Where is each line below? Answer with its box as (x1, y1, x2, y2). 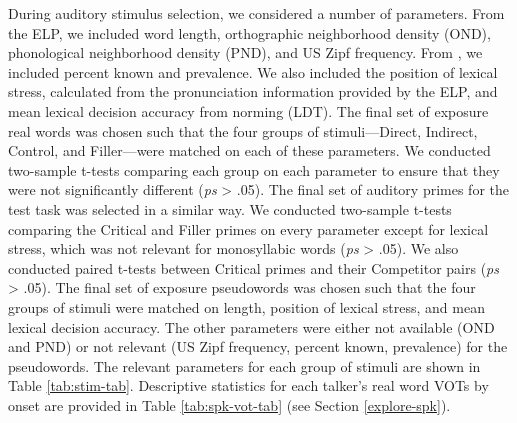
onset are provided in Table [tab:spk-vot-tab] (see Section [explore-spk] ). (8, 394, 451, 415)
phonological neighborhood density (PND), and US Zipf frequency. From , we (8, 42, 483, 63)
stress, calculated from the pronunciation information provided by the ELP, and (8, 81, 498, 102)
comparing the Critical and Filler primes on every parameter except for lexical (8, 218, 489, 239)
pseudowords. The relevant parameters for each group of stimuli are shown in (8, 355, 481, 376)
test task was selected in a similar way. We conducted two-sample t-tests (8, 198, 452, 219)
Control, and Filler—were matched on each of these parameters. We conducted (8, 140, 491, 161)
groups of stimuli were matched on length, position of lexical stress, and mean (8, 296, 485, 317)
